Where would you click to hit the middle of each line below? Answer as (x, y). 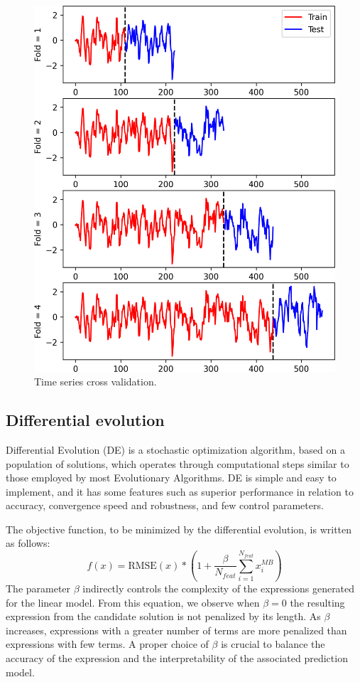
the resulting (317, 602)
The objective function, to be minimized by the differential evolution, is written (179, 529)
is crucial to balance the (273, 644)
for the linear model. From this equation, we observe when (133, 602)
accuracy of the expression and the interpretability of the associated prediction (177, 657)
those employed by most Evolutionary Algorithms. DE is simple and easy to (171, 478)
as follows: (28, 543)
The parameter (38, 588)
